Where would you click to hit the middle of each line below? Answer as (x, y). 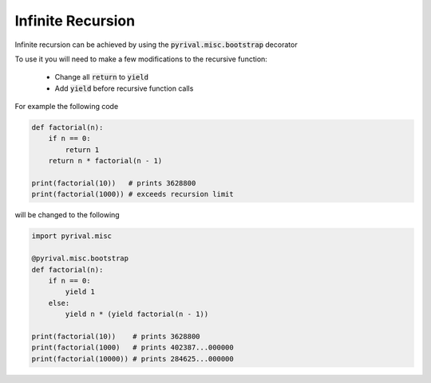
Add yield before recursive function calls (124, 88)
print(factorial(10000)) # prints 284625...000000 (133, 359)
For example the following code (67, 107)
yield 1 (80, 292)
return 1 (82, 150)
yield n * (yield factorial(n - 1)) (137, 314)
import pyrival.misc (71, 236)
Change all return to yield (102, 77)
